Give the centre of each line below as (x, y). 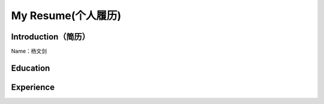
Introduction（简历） (50, 37)
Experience (33, 87)
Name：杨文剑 (29, 51)
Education (31, 68)
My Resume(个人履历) (66, 16)
